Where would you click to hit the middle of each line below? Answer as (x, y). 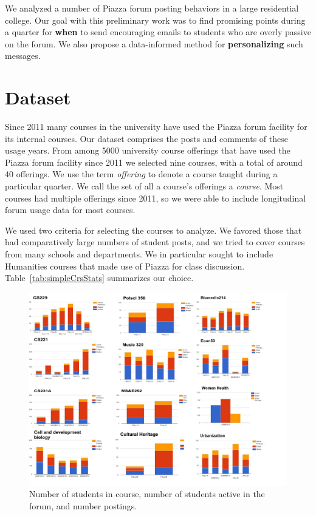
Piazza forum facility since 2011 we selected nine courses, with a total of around (154, 162)
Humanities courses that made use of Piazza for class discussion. (125, 266)
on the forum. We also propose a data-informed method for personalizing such (154, 43)
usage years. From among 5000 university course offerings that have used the (148, 150)
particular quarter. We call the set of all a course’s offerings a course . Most (144, 186)
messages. (23, 56)
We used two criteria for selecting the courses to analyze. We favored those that (153, 230)
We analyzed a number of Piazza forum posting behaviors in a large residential (152, 8)
